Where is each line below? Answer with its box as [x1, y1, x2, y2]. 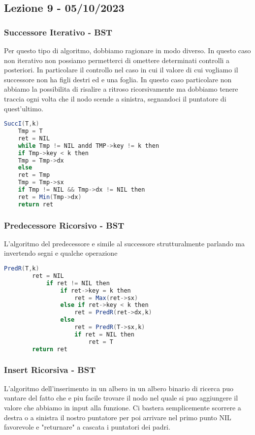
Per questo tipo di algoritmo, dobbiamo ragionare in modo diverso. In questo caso [4, 45, 251, 55]
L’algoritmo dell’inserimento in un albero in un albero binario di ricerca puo [4, 383, 234, 393]
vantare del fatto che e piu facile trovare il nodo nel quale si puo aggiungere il [4, 393, 238, 403]
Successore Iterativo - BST [4, 26, 113, 38]
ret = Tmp [18, 171, 50, 179]
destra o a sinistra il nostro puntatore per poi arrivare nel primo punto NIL [4, 412, 231, 422]
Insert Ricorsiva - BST [4, 364, 96, 376]
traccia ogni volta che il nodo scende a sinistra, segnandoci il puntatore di [4, 93, 226, 103]
